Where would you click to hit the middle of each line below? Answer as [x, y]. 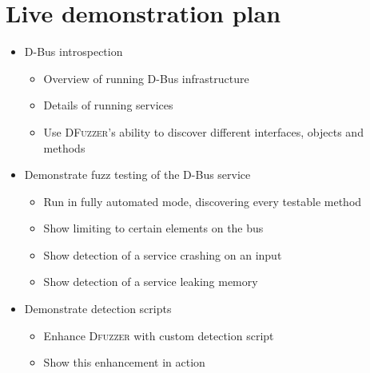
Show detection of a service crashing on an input [163, 254]
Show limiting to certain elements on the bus [153, 228]
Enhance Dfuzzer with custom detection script [159, 335]
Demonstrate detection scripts [98, 309]
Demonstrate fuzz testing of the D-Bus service [137, 175]
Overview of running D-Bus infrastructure [146, 78]
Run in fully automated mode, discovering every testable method [203, 201]
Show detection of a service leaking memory [151, 282]
